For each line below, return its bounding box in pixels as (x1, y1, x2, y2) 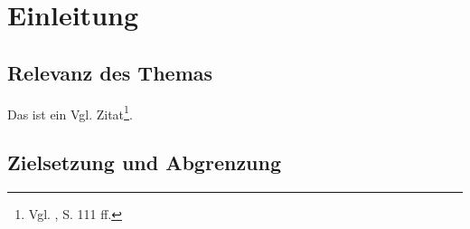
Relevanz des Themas (7, 58, 213, 86)
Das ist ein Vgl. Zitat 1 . (7, 101, 133, 123)
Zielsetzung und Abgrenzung (7, 148, 282, 177)
